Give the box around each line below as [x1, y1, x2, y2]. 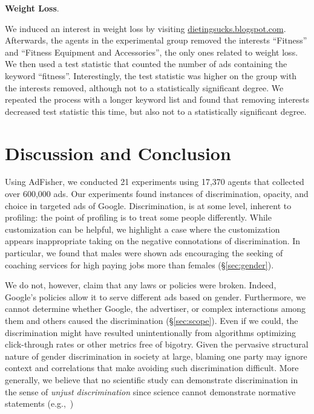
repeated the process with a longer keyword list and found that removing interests [5, 93, 310, 106]
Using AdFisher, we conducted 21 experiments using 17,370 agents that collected [5, 175, 304, 188]
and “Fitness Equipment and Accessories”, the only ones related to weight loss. [5, 45, 298, 58]
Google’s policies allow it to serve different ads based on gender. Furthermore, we [5, 290, 306, 303]
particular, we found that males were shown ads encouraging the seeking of [5, 247, 283, 259]
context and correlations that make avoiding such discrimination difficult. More [5, 361, 299, 374]
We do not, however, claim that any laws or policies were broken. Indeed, [5, 279, 276, 291]
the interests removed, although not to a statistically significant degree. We [5, 81, 284, 94]
